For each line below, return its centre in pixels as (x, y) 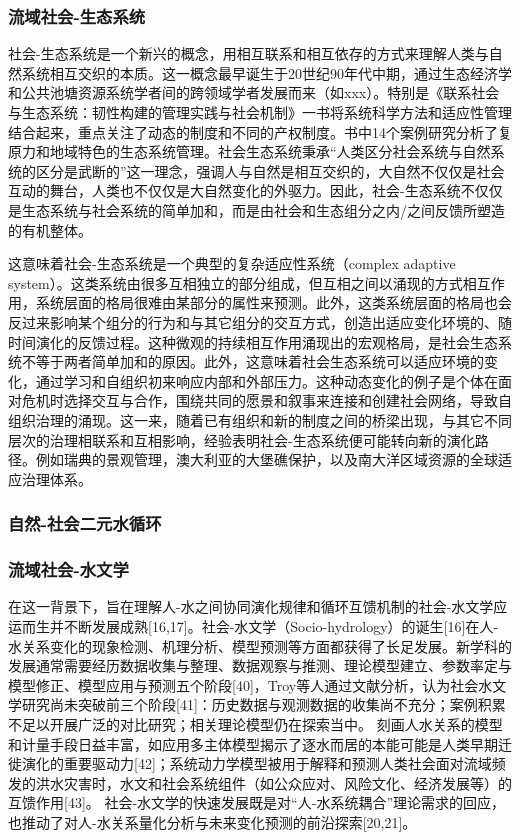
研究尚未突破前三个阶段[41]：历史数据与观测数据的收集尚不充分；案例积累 (263, 704)
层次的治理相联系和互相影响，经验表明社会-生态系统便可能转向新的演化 (241, 439)
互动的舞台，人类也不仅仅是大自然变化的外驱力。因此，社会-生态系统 (234, 190)
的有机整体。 (50, 229)
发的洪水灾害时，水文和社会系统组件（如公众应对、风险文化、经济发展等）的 (260, 782)
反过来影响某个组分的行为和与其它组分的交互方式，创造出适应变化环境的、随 (260, 321)
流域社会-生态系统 (77, 15)
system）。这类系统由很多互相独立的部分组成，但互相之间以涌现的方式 (235, 282)
